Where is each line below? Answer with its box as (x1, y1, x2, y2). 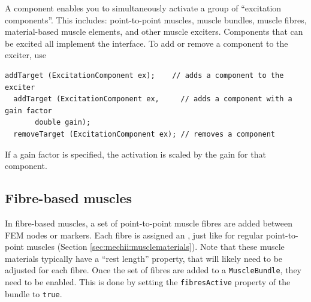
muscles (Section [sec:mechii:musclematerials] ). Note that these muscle (26, 240, 285, 253)
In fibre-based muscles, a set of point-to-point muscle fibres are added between (5, 216, 293, 229)
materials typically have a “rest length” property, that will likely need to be (5, 252, 283, 264)
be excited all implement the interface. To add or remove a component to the (5, 37, 288, 49)
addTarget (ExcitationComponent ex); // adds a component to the (5, 71, 284, 80)
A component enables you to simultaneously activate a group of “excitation (5, 2, 282, 14)
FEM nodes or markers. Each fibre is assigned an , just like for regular (5, 228, 264, 241)
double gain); (35, 118, 91, 127)
